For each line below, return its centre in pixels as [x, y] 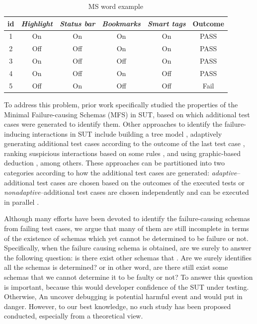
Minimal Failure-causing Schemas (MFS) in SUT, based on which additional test [127, 114]
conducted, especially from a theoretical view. [74, 316]
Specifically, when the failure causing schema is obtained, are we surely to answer [128, 248]
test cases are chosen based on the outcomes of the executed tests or [141, 182]
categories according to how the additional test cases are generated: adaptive [121, 173]
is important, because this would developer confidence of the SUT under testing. [127, 286]
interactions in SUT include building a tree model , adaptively [127, 133]
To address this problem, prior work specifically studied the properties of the [121, 104]
